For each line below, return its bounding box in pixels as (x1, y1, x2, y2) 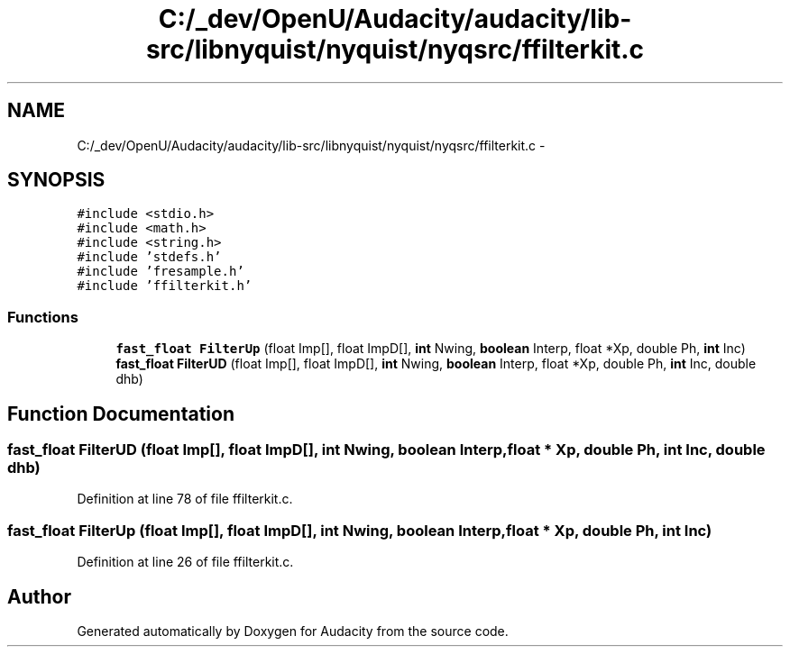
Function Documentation (7, 402, 234, 425)
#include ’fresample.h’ (77, 264, 244, 279)
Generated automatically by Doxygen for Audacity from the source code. (77, 623, 509, 639)
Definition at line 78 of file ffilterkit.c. (77, 491, 293, 507)
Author (7, 585, 71, 608)
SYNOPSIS (7, 168, 106, 192)
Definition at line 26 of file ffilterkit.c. (77, 554, 294, 570)
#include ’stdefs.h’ (77, 250, 222, 265)
